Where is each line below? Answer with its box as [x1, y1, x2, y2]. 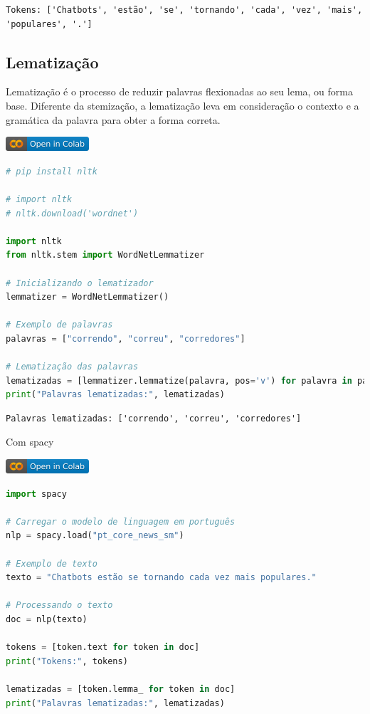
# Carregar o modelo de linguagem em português [6, 516, 236, 527]
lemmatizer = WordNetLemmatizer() [6, 292, 169, 303]
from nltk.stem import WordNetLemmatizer [6, 250, 205, 261]
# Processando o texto [6, 600, 113, 611]
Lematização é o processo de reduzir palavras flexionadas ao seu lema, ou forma [6, 84, 353, 99]
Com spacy [6, 434, 54, 449]
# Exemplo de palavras [6, 320, 113, 330]
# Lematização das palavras [6, 362, 139, 372]
